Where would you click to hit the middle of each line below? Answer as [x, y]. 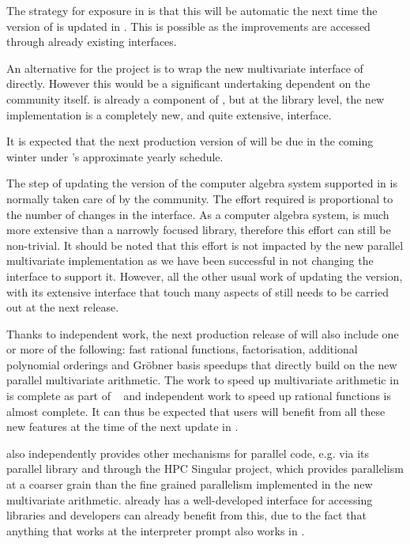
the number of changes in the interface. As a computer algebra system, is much [198, 214]
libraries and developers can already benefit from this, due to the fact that [186, 515]
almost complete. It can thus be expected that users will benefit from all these [196, 411]
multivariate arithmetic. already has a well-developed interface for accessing [190, 499]
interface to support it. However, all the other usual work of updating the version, [205, 276]
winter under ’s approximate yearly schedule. [115, 156]
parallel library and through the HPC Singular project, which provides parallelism [205, 468]
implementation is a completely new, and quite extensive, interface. [169, 114]
